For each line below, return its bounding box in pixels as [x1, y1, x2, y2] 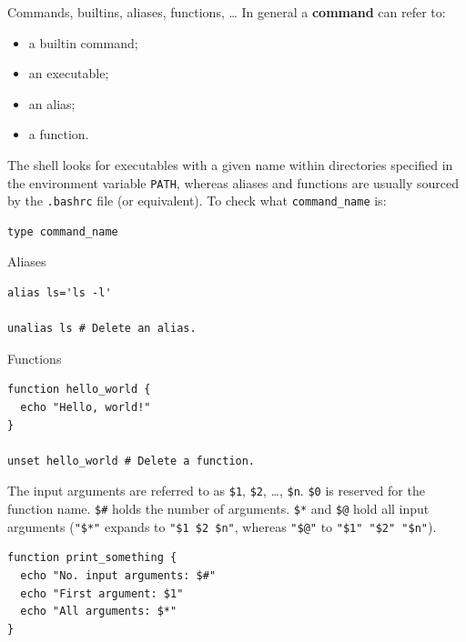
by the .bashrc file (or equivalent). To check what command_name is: [7, 191, 387, 210]
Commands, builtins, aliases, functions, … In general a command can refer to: [7, 3, 446, 21]
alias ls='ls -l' [7, 286, 112, 300]
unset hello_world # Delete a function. [7, 454, 256, 467]
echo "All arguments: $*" [20, 605, 177, 618]
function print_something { [7, 551, 177, 565]
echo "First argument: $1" [20, 587, 184, 600]
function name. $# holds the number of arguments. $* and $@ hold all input [7, 499, 430, 518]
